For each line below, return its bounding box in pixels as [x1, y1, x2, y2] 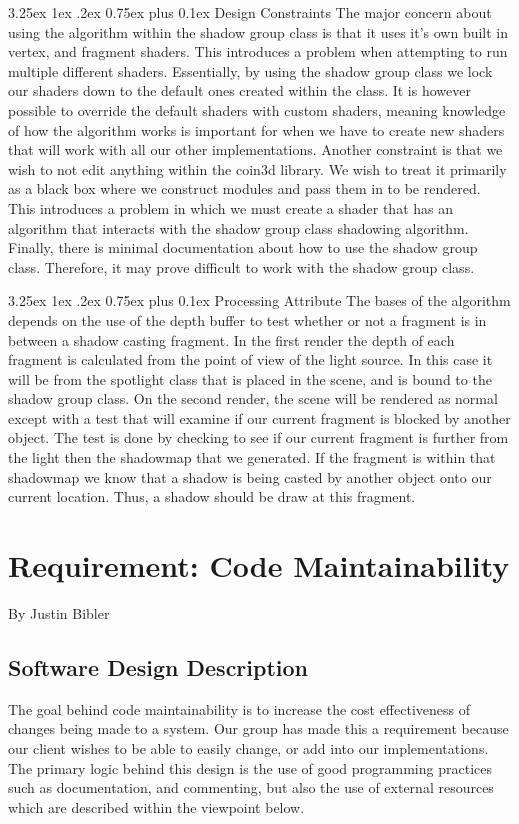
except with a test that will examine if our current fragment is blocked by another [8, 407, 511, 428]
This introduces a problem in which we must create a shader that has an [8, 197, 454, 218]
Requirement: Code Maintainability [8, 545, 510, 586]
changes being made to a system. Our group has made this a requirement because [8, 718, 509, 739]
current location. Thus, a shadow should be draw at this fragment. [8, 486, 416, 507]
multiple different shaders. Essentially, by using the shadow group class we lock [8, 60, 493, 81]
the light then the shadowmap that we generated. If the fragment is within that [8, 447, 496, 468]
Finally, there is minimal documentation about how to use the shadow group [8, 237, 478, 258]
